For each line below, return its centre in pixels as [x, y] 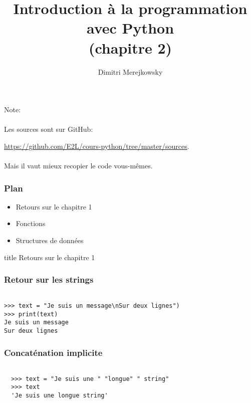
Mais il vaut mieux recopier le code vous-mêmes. [78, 166]
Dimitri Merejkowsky [130, 71]
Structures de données [50, 240]
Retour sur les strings [49, 279]
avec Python [130, 28]
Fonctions [31, 223]
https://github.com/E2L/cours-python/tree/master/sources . [97, 146]
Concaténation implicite [53, 352]
